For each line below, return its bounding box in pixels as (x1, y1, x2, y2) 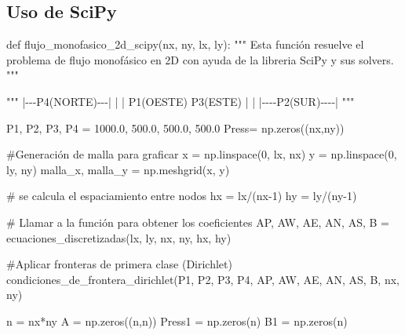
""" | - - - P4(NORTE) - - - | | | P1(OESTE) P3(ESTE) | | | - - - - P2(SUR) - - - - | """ (6, 93, 355, 109)
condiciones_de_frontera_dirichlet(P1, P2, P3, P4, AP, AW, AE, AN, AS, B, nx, (6, 271, 400, 287)
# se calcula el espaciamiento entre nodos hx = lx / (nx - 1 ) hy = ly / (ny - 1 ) (6, 188, 357, 204)
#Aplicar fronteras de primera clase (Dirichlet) (6, 256, 232, 272)
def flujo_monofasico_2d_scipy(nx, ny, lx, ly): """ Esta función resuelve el (6, 36, 364, 53)
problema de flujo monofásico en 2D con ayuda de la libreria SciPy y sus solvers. (6, 51, 394, 67)
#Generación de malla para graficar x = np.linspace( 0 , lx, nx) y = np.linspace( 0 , (6, 146, 397, 162)
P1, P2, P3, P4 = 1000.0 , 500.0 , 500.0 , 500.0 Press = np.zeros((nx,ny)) (6, 119, 345, 136)
